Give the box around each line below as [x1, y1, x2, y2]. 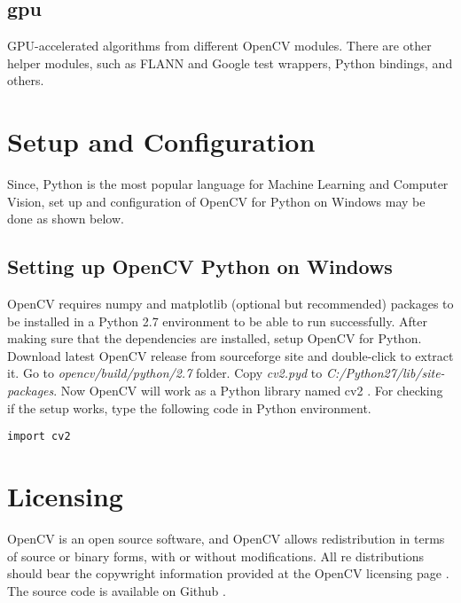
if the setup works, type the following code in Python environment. [7, 398, 371, 417]
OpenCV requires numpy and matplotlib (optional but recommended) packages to [7, 294, 454, 313]
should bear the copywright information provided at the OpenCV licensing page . [7, 564, 449, 583]
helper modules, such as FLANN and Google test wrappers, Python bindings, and [7, 53, 453, 72]
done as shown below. [7, 209, 124, 228]
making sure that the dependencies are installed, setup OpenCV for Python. [7, 329, 422, 348]
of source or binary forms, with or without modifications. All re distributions [7, 546, 425, 565]
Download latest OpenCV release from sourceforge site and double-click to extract [7, 346, 454, 364]
